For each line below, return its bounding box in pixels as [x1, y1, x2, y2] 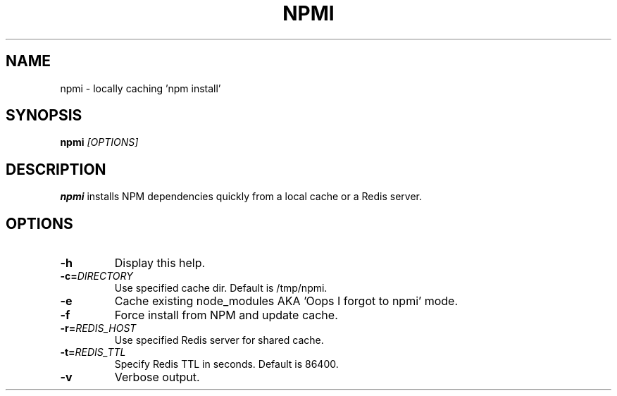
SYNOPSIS [6, 106, 82, 125]
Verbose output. [114, 370, 200, 385]
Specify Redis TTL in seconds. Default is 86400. [114, 358, 339, 371]
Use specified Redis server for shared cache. [114, 334, 324, 347]
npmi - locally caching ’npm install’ [60, 82, 221, 94]
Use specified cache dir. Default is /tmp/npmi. [114, 282, 328, 295]
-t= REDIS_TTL [60, 346, 126, 359]
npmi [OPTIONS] [60, 136, 139, 149]
